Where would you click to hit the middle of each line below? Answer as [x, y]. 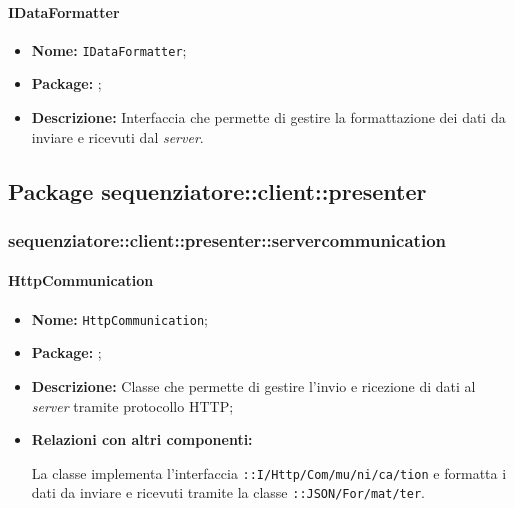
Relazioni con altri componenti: [142, 439]
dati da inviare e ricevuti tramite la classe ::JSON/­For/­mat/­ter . [228, 492]
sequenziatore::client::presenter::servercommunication [227, 239]
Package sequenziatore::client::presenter [217, 190]
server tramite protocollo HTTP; [132, 405]
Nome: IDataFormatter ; [109, 49]
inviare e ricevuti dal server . [117, 136]
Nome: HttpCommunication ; [119, 318]
